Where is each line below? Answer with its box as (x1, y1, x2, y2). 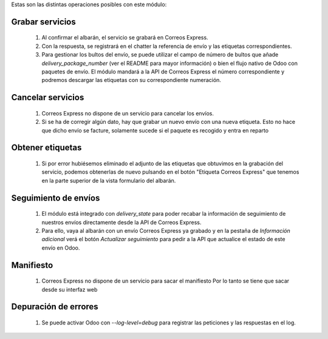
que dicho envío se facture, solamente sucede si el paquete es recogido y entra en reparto (41, 126, 269, 134)
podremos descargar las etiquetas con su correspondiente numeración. (41, 77, 222, 84)
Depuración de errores (11, 301, 98, 312)
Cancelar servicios (11, 92, 84, 103)
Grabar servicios (11, 16, 76, 27)
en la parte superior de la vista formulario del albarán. (41, 177, 176, 184)
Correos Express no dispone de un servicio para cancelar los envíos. (41, 109, 214, 117)
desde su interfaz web (41, 286, 98, 293)
